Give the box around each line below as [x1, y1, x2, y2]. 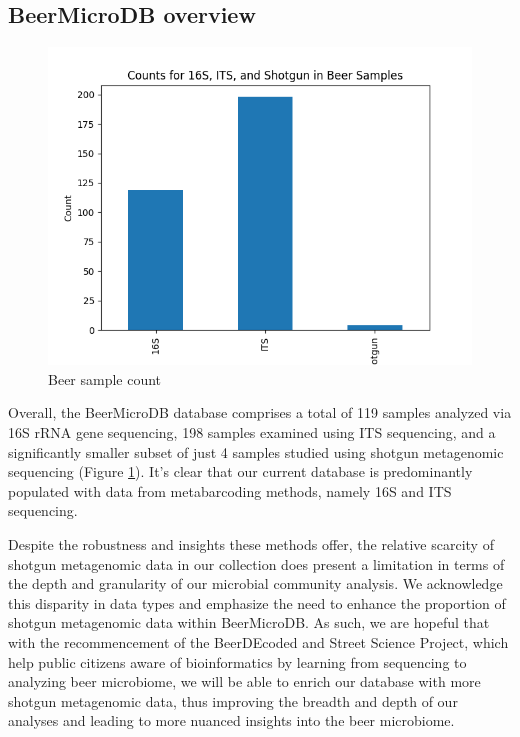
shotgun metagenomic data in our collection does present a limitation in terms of [8, 553, 505, 574]
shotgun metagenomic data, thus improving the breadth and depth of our [8, 690, 458, 711]
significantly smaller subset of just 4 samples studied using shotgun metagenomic [8, 441, 504, 462]
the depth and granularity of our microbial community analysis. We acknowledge [8, 573, 503, 594]
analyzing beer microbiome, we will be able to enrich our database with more [8, 671, 481, 692]
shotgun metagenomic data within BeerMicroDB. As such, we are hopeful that [8, 612, 490, 633]
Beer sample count [48, 368, 162, 389]
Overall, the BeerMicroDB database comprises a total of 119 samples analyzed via [8, 402, 512, 423]
